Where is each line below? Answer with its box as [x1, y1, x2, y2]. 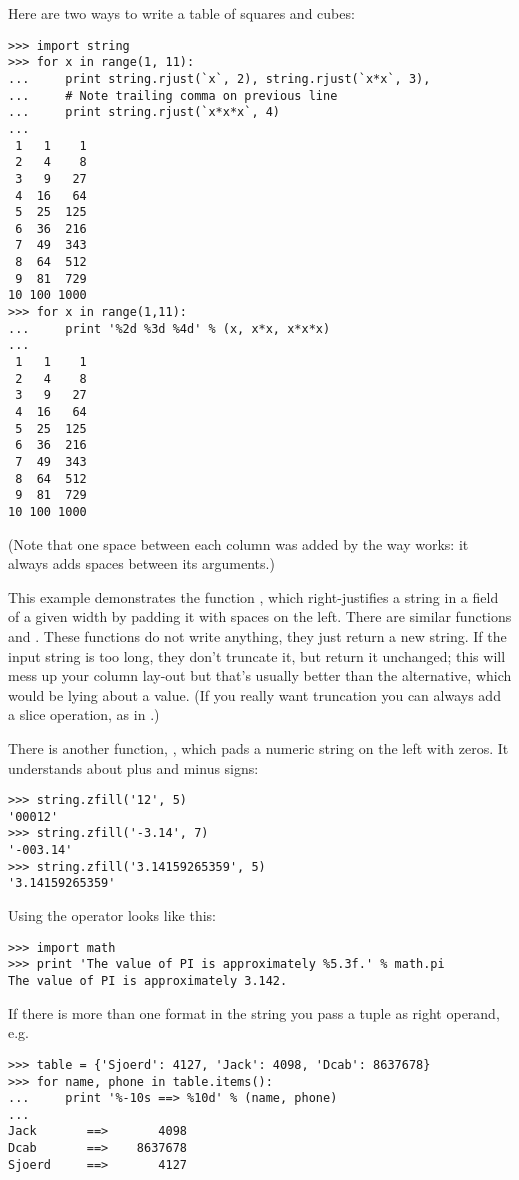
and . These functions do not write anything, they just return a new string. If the [8, 626, 507, 646]
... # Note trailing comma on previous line [8, 88, 338, 103]
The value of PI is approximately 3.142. [8, 974, 288, 988]
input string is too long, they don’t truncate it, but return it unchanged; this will [8, 645, 506, 666]
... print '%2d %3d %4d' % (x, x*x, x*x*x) [8, 321, 331, 336]
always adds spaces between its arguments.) [8, 553, 275, 574]
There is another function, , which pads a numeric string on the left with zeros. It [8, 737, 509, 758]
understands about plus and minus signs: [8, 757, 259, 778]
